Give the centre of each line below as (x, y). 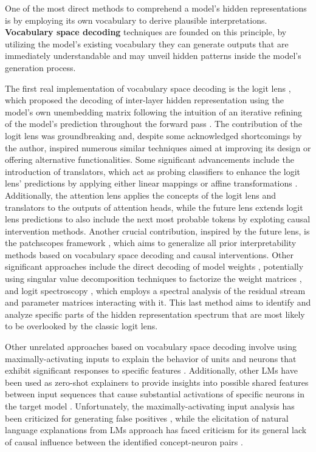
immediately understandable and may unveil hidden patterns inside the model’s (153, 56)
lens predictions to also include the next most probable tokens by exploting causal (158, 219)
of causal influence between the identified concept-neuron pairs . (124, 441)
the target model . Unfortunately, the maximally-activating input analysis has (150, 406)
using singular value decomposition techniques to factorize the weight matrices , (153, 279)
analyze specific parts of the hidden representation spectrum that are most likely (155, 314)
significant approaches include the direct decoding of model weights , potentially (154, 266)
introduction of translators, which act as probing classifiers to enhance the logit (153, 171)
